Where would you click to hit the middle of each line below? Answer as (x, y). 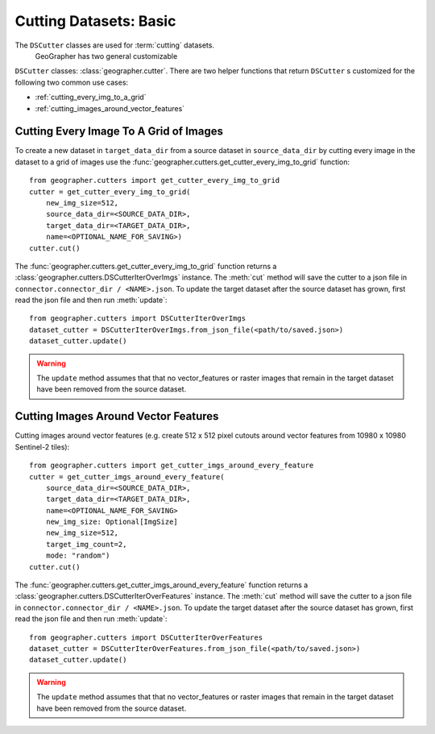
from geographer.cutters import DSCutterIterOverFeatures (146, 637)
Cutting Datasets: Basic (95, 21)
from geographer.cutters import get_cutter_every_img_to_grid (155, 180)
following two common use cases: (72, 82)
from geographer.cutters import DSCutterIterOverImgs (137, 319)
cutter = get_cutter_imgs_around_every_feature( (127, 477)
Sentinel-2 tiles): (42, 446)
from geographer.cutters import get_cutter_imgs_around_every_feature (172, 466)
